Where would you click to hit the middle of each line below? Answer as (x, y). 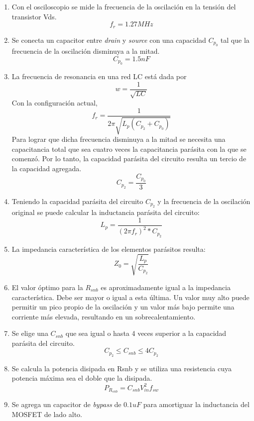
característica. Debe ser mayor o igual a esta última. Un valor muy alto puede (130, 297)
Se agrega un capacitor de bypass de (66, 404)
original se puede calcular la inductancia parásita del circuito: (106, 212)
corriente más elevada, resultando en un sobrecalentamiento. (104, 316)
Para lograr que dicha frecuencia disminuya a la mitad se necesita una (119, 139)
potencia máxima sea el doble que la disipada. (82, 378)
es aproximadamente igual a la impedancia (166, 287)
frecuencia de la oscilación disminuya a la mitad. (86, 51)
